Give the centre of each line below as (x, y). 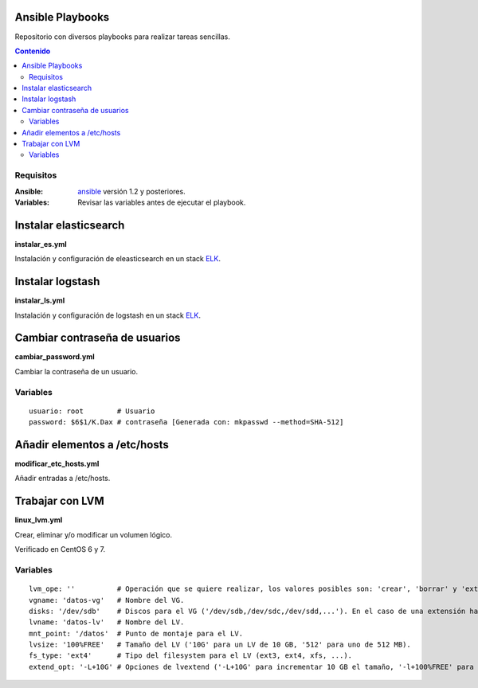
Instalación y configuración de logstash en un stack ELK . (108, 315)
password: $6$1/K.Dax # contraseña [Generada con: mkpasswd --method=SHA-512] (186, 422)
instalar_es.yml (41, 244)
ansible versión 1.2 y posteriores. (132, 191)
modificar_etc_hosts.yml (57, 464)
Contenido (33, 51)
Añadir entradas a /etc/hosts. (63, 479)
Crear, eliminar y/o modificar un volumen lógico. (94, 534)
